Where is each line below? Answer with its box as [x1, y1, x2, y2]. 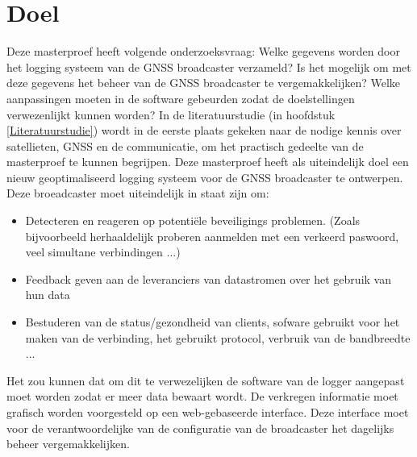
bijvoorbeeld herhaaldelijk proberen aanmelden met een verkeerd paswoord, [25, 227, 399, 244]
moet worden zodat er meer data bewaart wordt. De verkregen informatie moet [6, 388, 398, 405]
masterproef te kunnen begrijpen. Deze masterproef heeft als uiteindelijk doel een [6, 153, 409, 170]
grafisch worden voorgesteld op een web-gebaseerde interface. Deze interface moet [6, 404, 409, 420]
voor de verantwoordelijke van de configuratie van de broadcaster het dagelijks [6, 419, 394, 436]
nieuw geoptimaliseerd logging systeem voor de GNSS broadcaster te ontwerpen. [6, 168, 403, 185]
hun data [25, 286, 70, 303]
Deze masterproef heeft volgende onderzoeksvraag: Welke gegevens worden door [6, 43, 400, 60]
